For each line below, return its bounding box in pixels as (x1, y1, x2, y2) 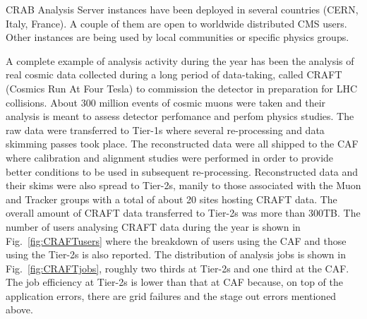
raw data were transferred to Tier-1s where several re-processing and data (6, 122, 325, 137)
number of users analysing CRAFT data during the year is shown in (6, 219, 301, 234)
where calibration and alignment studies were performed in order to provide (6, 150, 334, 164)
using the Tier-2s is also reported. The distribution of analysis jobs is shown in (6, 247, 346, 262)
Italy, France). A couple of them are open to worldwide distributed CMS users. (6, 16, 347, 30)
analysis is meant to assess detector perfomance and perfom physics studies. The (6, 109, 354, 124)
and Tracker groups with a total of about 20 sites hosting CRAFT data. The (6, 191, 337, 206)
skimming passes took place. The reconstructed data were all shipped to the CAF (6, 136, 359, 151)
